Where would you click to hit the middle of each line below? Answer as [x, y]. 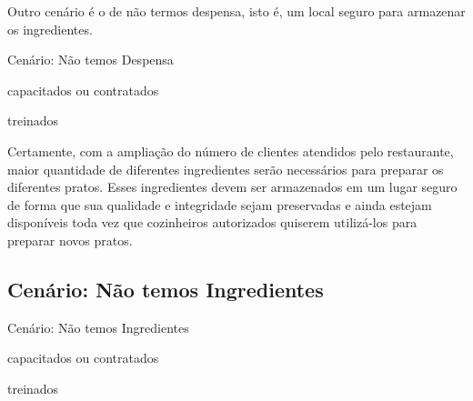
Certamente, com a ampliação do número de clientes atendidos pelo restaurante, [231, 150]
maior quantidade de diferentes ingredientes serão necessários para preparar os [226, 169]
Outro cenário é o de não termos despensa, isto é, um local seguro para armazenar [236, 11]
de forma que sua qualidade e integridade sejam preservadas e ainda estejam [220, 204]
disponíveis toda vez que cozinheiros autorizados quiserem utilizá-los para [212, 222]
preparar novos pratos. [70, 240]
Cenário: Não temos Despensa [91, 60]
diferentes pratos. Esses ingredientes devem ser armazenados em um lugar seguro [232, 187]
